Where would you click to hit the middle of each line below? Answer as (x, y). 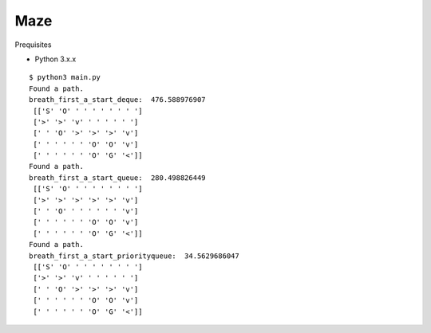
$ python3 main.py (65, 77)
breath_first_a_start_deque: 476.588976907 (118, 100)
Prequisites (33, 45)
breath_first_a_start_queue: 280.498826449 (118, 178)
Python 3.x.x (55, 59)
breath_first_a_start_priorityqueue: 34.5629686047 (134, 256)
